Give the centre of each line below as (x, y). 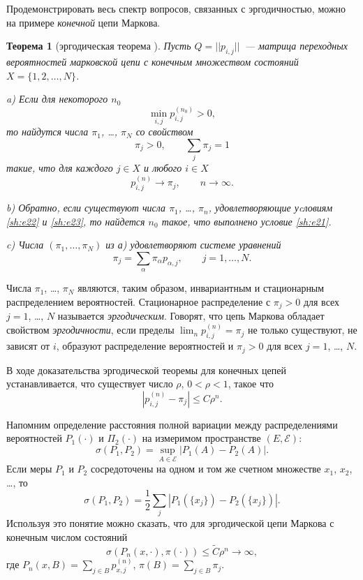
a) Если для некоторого (57, 99)
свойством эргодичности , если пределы (90, 330)
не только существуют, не (303, 330)
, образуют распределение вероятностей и (145, 346)
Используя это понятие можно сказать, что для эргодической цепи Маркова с (170, 523)
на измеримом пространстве (201, 438)
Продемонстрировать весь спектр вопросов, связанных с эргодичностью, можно (176, 8)
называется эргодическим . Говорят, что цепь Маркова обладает (191, 316)
